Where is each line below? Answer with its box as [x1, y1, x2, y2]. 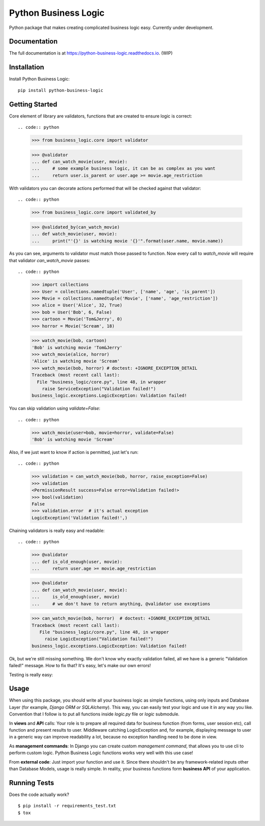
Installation [9, 63, 44, 71]
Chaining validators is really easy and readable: [9, 528, 105, 533]
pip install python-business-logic [18, 88, 104, 93]
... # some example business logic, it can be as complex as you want [31, 166, 216, 172]
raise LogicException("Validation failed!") [44, 636, 154, 642]
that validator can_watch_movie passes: [9, 257, 90, 263]
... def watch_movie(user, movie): [31, 231, 117, 237]
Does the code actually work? [9, 792, 70, 797]
